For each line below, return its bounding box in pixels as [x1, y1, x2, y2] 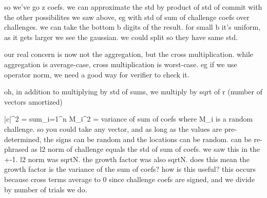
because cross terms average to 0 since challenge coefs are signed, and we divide [4, 173, 255, 184]
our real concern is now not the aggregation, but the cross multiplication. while [4, 49, 253, 60]
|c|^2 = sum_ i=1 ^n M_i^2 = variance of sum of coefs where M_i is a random [4, 113, 253, 124]
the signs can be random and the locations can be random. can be [44, 133, 252, 144]
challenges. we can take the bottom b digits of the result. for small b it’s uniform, [4, 22, 261, 32]
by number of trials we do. [4, 184, 87, 194]
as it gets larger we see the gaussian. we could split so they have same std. [4, 31, 238, 42]
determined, [4, 133, 42, 144]
